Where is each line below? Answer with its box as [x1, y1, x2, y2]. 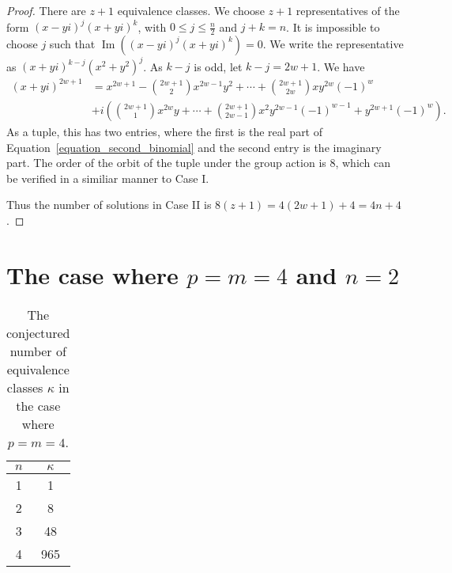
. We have [317, 58, 365, 74]
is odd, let [194, 58, 243, 74]
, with [137, 18, 167, 35]
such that [49, 35, 96, 51]
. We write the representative [262, 35, 404, 51]
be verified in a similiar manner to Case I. [6, 169, 209, 186]
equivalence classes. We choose [117, 2, 265, 18]
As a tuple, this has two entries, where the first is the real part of [6, 123, 323, 139]
